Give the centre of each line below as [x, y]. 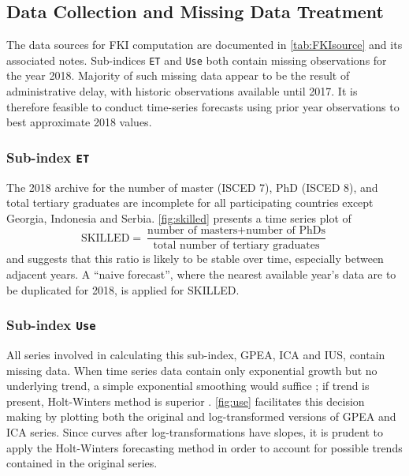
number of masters [193, 231]
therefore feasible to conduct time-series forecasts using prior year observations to [203, 106]
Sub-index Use [51, 325]
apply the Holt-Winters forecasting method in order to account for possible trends [204, 447]
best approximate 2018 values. [79, 122]
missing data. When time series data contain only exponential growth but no [192, 370]
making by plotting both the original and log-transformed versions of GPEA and [201, 416]
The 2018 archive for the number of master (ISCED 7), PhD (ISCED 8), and [192, 187]
